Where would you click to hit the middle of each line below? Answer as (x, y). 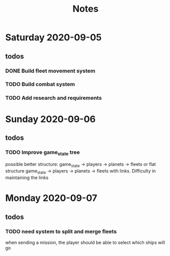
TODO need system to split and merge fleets (61, 231)
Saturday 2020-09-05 (53, 37)
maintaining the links (27, 178)
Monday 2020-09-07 (51, 198)
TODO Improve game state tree (43, 153)
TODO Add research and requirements (53, 98)
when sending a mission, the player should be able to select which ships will (85, 242)
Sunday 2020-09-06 (50, 119)
